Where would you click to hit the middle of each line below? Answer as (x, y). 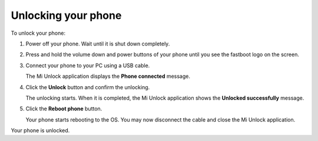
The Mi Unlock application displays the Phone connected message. (108, 76)
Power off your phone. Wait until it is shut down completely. (98, 44)
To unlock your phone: (38, 33)
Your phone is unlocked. (40, 130)
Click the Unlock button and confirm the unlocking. (88, 87)
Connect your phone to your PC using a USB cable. (88, 65)
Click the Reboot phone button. (64, 109)
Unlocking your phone (66, 15)
